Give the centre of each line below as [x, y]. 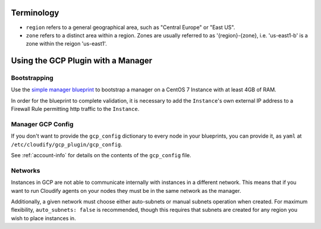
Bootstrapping [32, 78]
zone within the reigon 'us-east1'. [66, 44]
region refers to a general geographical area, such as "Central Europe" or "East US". [130, 27]
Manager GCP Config [42, 124]
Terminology [35, 13]
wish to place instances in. [44, 218]
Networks [26, 170]
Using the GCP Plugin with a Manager [82, 61]
